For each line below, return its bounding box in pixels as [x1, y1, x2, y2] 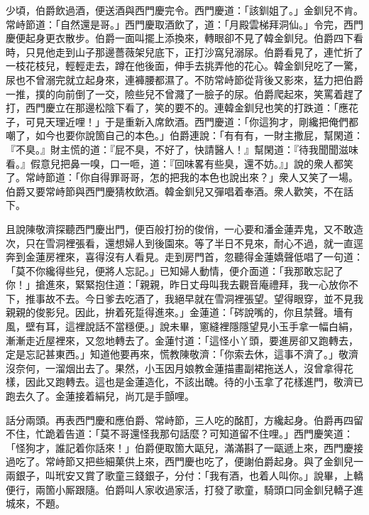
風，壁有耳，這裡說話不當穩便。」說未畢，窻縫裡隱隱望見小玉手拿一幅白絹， [6, 319, 358, 334]
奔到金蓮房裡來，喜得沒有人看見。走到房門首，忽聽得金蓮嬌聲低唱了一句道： [6, 249, 363, 264]
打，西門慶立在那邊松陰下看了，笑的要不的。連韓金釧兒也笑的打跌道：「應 [6, 100, 348, 115]
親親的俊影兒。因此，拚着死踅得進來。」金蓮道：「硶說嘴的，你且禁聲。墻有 [6, 305, 353, 320]
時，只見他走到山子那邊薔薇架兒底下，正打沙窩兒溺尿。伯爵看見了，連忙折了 [6, 44, 363, 59]
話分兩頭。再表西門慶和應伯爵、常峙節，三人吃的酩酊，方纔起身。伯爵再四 [6, 412, 353, 427]
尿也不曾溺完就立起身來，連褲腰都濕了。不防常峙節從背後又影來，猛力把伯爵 [6, 72, 363, 87]
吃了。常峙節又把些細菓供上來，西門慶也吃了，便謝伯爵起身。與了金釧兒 [15, 454, 353, 469]
